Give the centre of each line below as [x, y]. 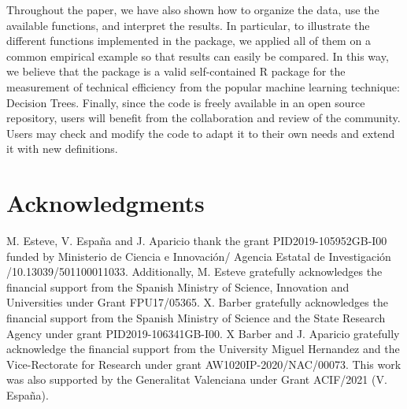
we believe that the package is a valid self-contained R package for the [176, 71]
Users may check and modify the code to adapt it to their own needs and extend [201, 133]
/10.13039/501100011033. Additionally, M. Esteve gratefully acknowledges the [194, 271]
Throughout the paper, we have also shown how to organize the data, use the [193, 9]
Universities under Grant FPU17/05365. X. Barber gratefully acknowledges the [197, 302]
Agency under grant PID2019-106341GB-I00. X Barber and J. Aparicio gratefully [203, 333]
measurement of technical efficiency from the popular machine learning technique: [203, 86]
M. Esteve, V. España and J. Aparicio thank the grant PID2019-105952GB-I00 [197, 241]
